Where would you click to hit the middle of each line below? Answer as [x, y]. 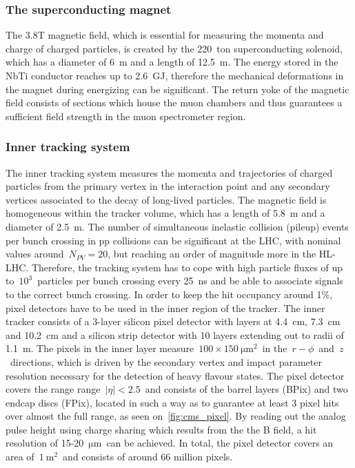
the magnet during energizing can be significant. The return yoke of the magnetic [177, 89]
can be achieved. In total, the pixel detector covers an [220, 443]
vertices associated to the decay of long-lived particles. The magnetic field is [166, 199]
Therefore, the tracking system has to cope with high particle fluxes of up [187, 267]
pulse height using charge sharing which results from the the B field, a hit [161, 429]
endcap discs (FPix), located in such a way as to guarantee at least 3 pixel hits [172, 402]
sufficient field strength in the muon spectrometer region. [126, 116]
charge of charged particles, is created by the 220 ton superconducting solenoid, [174, 48]
